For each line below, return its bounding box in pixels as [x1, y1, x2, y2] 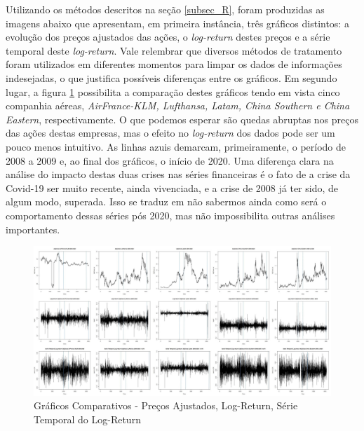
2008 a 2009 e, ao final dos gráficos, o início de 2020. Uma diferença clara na [6, 153, 334, 167]
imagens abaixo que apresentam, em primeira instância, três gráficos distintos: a [6, 15, 349, 30]
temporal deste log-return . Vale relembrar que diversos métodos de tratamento [6, 43, 342, 57]
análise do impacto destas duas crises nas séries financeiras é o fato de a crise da [6, 167, 351, 182]
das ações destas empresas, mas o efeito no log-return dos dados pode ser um [6, 125, 335, 140]
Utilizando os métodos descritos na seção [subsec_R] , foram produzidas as [6, 2, 325, 16]
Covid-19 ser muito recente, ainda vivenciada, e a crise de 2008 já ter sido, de [6, 180, 338, 195]
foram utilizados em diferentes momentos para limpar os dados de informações [6, 57, 342, 71]
